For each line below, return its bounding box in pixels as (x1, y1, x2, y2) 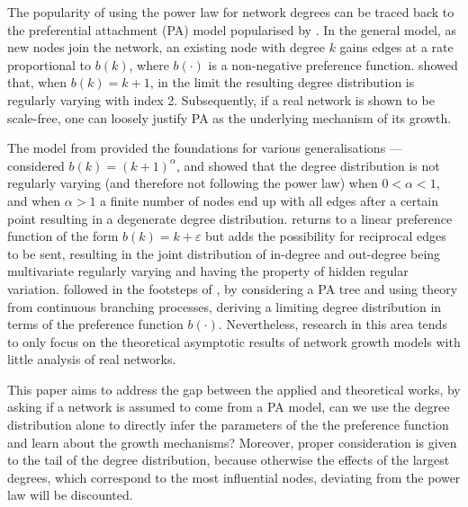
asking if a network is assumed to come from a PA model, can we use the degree (7, 397, 450, 416)
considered (7, 156, 65, 174)
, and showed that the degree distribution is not (175, 156, 440, 174)
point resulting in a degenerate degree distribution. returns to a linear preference (7, 209, 453, 227)
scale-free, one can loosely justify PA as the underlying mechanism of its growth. (7, 108, 452, 127)
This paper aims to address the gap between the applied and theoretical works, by (7, 379, 461, 398)
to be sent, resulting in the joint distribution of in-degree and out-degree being (7, 244, 441, 262)
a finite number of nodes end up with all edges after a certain (100, 191, 439, 209)
